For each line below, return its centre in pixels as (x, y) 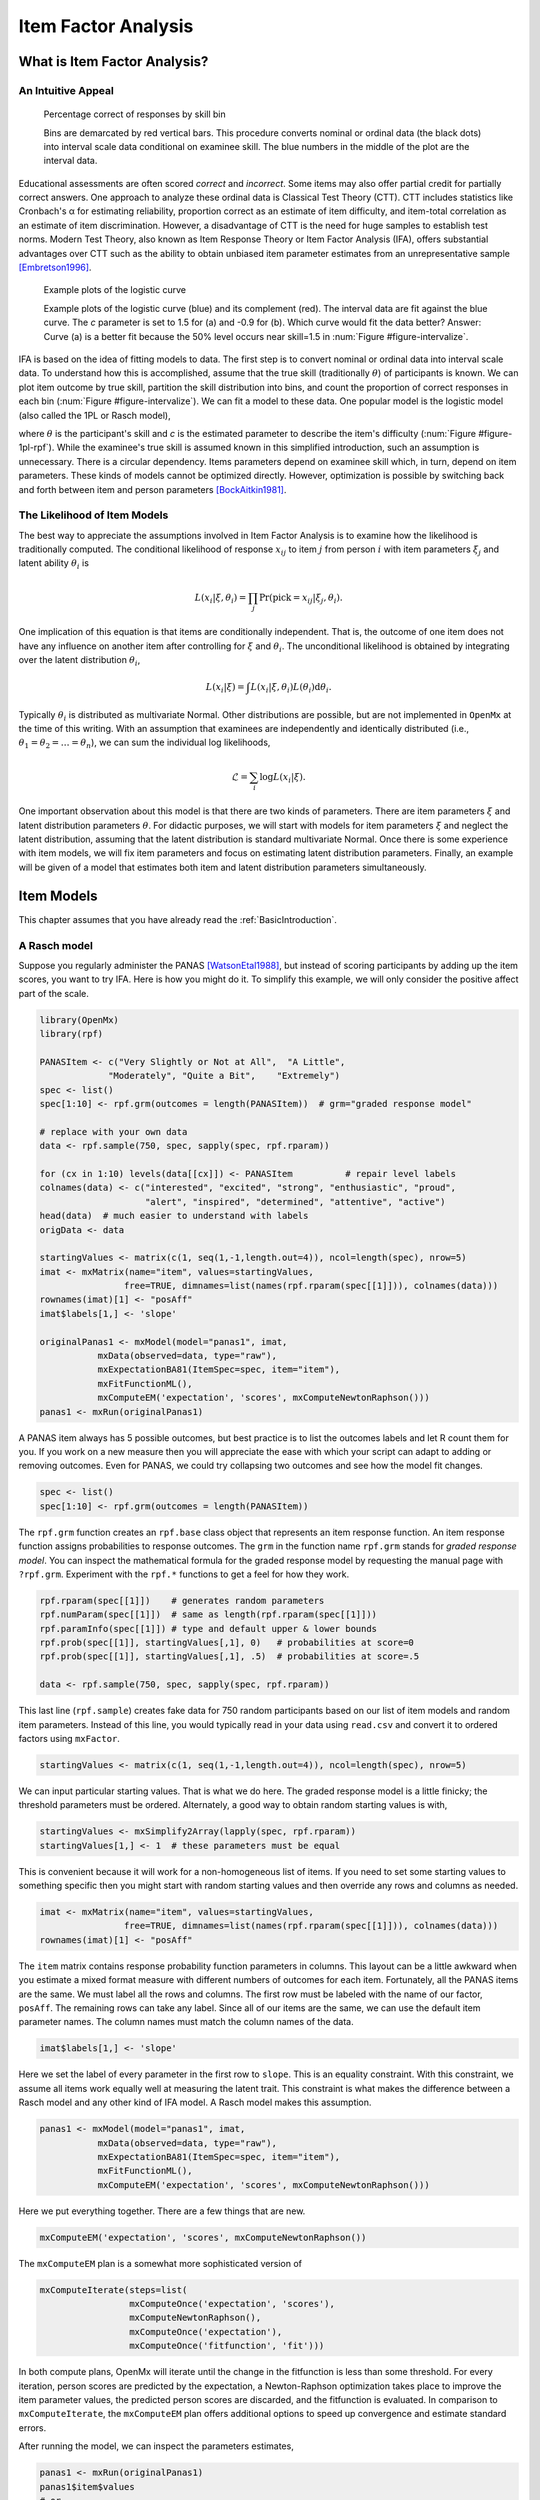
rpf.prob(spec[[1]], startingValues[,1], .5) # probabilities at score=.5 (229, 1656)
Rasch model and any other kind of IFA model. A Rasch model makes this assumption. (195, 2102)
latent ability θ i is (54, 564)
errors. (32, 2427)
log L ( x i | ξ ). (282, 778)
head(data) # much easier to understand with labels (174, 1216)
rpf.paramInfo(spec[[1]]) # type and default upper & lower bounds (208, 1628)
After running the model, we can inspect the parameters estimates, (156, 2446)
